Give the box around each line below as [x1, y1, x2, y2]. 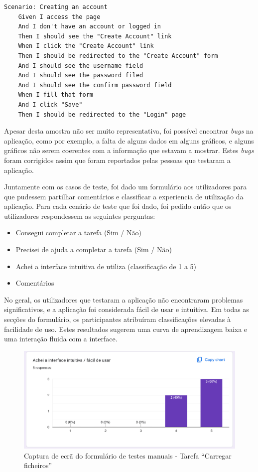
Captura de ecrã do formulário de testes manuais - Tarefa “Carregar [24, 450, 232, 461]
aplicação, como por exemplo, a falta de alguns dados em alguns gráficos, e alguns [4, 135, 254, 146]
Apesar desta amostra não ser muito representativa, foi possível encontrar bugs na [4, 126, 254, 136]
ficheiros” [24, 460, 52, 471]
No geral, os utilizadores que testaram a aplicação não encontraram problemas [4, 294, 243, 305]
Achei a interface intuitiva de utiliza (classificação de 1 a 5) [15, 261, 197, 271]
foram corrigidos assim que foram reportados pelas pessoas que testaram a [4, 155, 231, 165]
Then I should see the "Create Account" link [18, 32, 172, 40]
